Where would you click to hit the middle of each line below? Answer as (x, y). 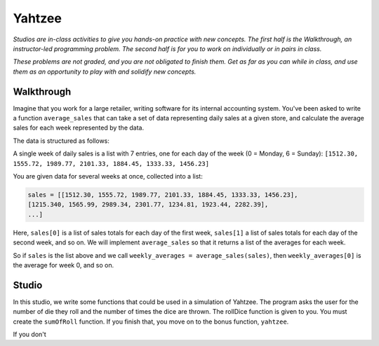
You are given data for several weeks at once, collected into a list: (108, 176)
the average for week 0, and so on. (64, 265)
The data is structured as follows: (61, 141)
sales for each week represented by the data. (78, 128)
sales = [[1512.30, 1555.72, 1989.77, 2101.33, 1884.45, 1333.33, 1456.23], (163, 195)
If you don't (30, 334)
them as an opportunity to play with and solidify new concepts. (105, 71)
